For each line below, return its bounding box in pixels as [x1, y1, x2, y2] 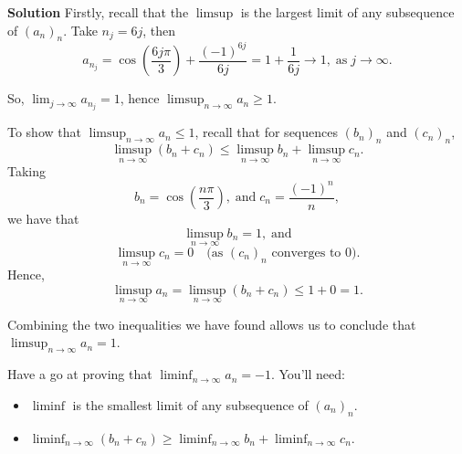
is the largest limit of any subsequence [240, 3, 455, 21]
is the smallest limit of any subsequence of [72, 395, 309, 414]
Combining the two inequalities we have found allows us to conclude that [7, 314, 416, 333]
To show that [7, 122, 81, 142]
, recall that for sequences [194, 122, 338, 142]
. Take [63, 20, 98, 39]
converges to [271, 246, 341, 259]
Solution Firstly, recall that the [7, 3, 189, 21]
